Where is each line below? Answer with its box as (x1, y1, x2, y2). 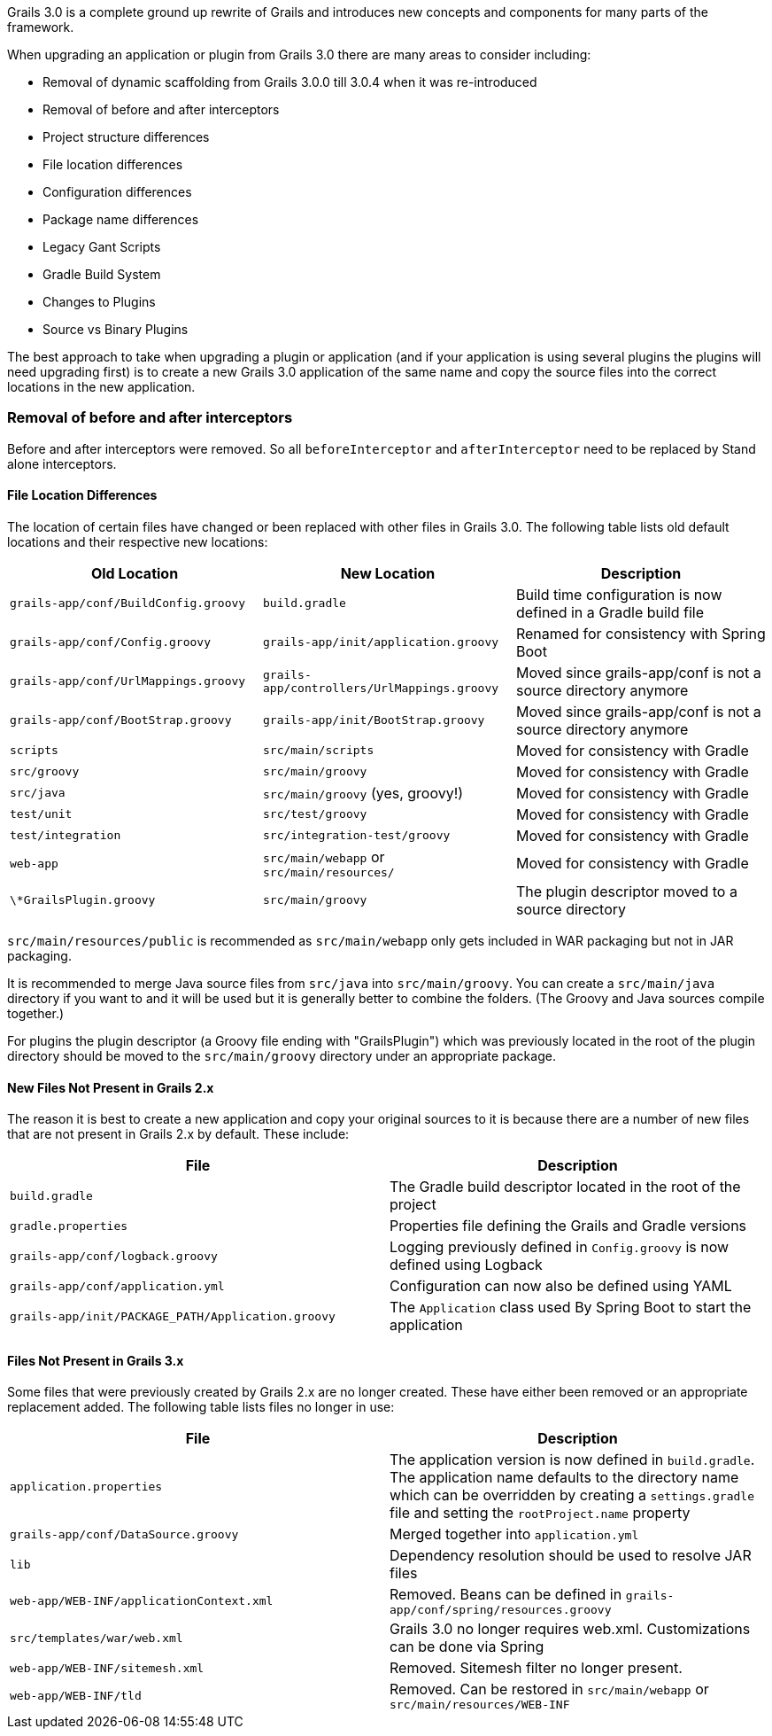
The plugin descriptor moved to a (515, 882, 737, 900)
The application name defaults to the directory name (390, 1468, 739, 1487)
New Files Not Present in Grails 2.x (7, 1079, 214, 1095)
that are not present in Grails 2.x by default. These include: (7, 1126, 350, 1142)
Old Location (90, 564, 179, 582)
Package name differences (42, 212, 199, 227)
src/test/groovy (262, 807, 367, 821)
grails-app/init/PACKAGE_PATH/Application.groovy (10, 1309, 336, 1323)
